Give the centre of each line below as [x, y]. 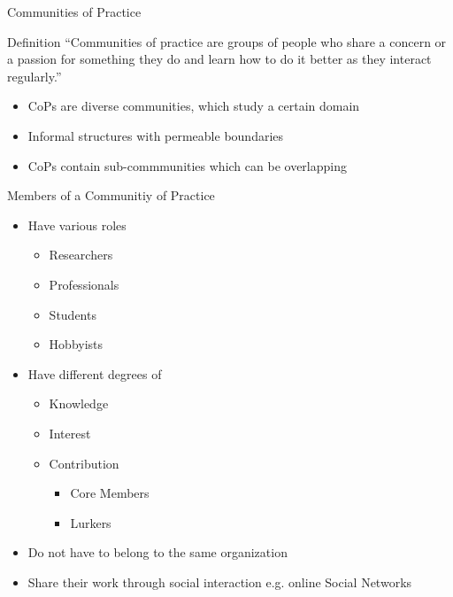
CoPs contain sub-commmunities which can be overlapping [187, 165]
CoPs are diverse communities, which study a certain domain [194, 106]
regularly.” [35, 76]
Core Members [110, 493]
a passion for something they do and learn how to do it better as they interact [219, 59]
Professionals [84, 284]
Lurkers [91, 522]
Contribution [84, 463]
